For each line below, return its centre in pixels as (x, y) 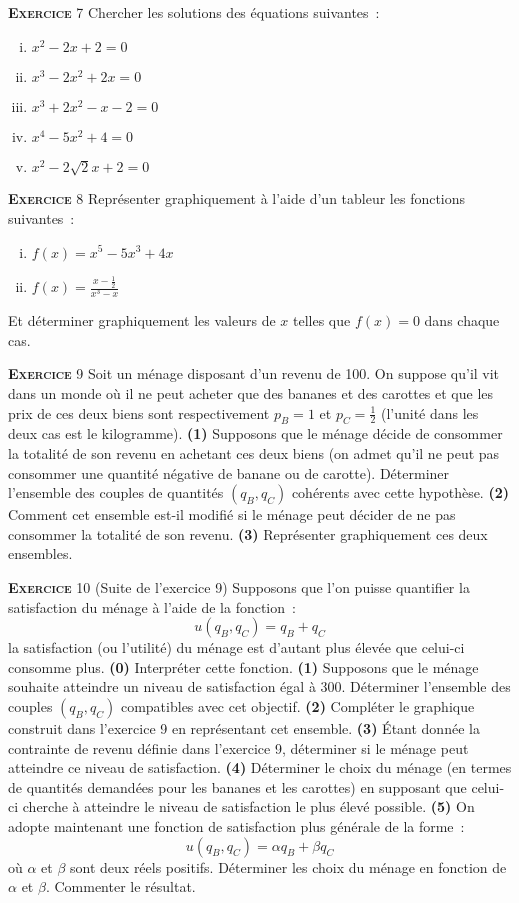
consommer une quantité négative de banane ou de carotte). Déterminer (229, 472)
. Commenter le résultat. (120, 886)
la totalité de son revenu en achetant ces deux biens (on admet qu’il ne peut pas (254, 453)
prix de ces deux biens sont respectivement (139, 412)
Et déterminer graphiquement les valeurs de (142, 320)
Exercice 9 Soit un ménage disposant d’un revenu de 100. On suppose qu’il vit (254, 373)
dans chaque (462, 320)
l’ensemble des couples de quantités (116, 492)
